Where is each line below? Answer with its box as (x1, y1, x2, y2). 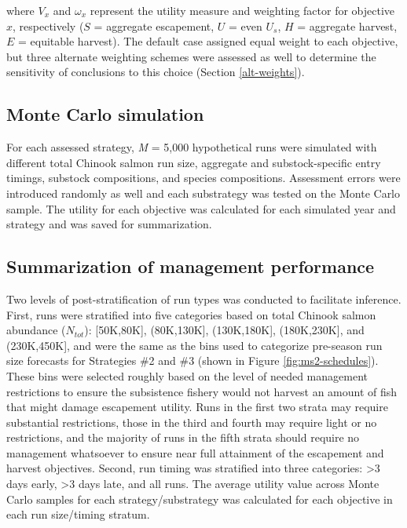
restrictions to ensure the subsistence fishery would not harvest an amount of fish (6, 383, 398, 399)
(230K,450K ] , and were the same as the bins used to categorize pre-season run (6, 337, 383, 353)
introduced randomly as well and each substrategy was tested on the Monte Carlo (6, 184, 401, 201)
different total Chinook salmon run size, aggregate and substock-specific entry (6, 154, 381, 170)
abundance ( (6, 322, 66, 338)
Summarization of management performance (6, 254, 375, 279)
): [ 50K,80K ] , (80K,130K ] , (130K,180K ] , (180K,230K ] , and (84, 322, 365, 338)
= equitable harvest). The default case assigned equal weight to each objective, (18, 33, 398, 49)
